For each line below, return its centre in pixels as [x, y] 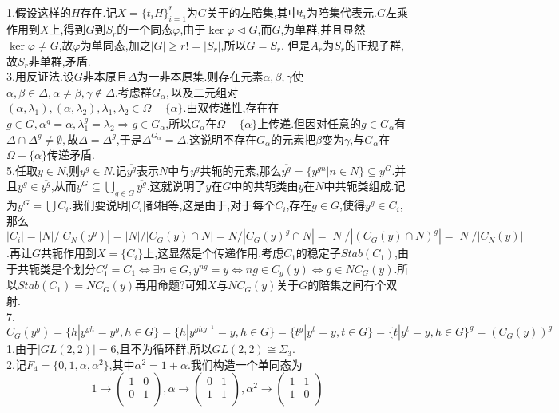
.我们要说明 [99, 205]
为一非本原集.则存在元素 [200, 76]
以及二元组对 [205, 91]
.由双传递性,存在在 [231, 107]
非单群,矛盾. [59, 60]
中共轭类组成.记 [365, 186]
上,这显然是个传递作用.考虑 [214, 253]
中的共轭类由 [265, 186]
